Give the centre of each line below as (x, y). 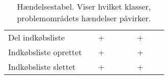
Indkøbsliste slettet (42, 67)
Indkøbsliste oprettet (45, 52)
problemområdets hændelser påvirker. (84, 18)
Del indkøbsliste (37, 37)
